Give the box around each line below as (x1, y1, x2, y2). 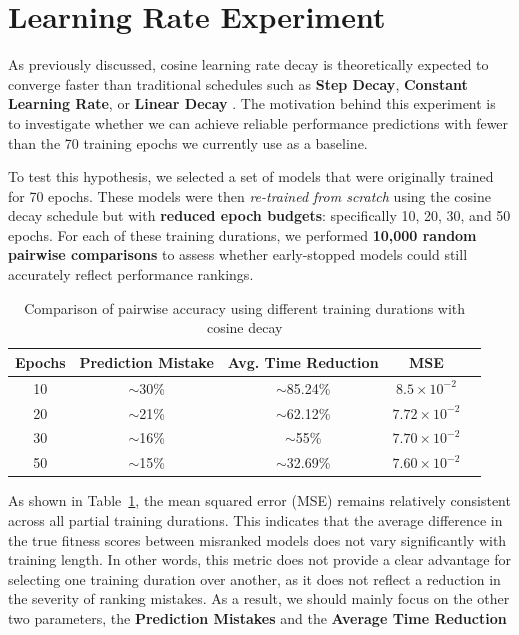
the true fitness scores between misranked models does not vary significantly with (8, 529, 507, 550)
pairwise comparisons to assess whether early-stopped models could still (8, 244, 468, 265)
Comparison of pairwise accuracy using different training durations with (24, 297, 466, 318)
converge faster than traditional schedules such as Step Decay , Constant (8, 73, 468, 94)
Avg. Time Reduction (227, 351, 379, 372)
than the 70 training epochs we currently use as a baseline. (8, 132, 368, 153)
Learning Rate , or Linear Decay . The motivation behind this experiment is (8, 93, 496, 114)
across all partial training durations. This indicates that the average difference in (8, 509, 503, 530)
